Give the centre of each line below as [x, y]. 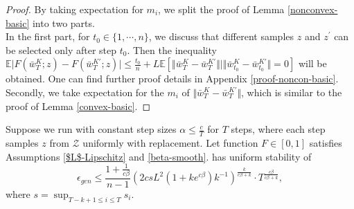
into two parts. [63, 22]
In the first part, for [48, 36]
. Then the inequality [172, 49]
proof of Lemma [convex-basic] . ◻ [78, 106]
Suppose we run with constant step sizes [91, 129]
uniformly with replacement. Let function [170, 142]
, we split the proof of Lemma [221, 9]
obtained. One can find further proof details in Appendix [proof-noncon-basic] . [172, 79]
